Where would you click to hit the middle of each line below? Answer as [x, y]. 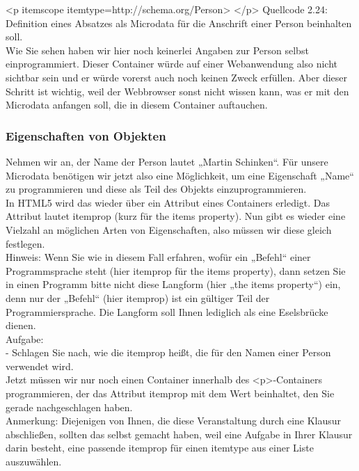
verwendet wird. [40, 366]
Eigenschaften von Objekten [86, 135]
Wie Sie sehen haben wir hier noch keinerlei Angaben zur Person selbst [157, 50]
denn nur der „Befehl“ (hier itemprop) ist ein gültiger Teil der [138, 297]
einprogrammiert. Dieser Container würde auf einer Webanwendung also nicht [172, 64]
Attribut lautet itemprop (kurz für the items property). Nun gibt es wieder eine [176, 216]
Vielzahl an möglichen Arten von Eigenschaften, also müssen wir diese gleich [169, 229]
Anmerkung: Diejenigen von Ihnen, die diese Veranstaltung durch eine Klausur [174, 421]
